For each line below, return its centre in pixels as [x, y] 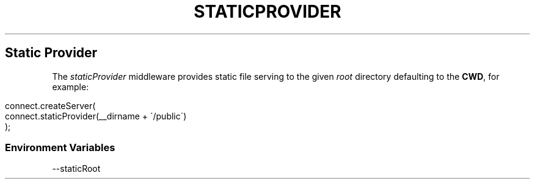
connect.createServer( [50, 105]
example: [71, 87]
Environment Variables [60, 147]
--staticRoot [76, 169]
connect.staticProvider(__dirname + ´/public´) [96, 116]
